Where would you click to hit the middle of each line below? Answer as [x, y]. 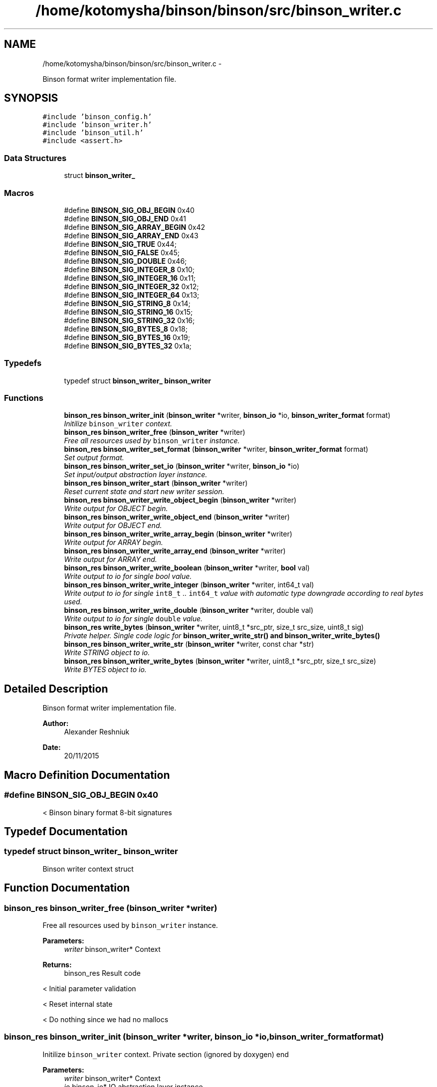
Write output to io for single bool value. [128, 576]
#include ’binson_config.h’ [97, 117]
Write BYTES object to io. [105, 670]
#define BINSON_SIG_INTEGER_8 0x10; [129, 269]
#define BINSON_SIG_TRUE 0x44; [120, 244]
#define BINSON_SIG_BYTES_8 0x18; [126, 329]
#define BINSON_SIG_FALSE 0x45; [122, 252]
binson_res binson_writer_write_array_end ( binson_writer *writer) [175, 551]
